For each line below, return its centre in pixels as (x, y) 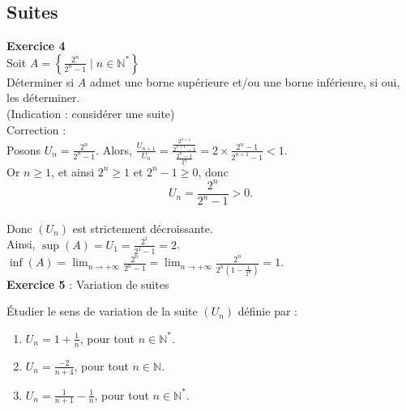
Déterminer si (41, 81)
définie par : (267, 311)
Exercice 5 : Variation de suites (88, 284)
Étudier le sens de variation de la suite (102, 311)
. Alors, (114, 149)
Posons (24, 149)
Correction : (36, 129)
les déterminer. (43, 97)
